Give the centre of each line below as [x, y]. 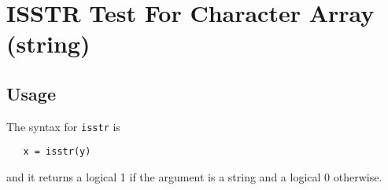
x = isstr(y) [57, 152]
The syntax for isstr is [63, 126]
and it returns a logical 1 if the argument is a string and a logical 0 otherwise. [194, 177]
